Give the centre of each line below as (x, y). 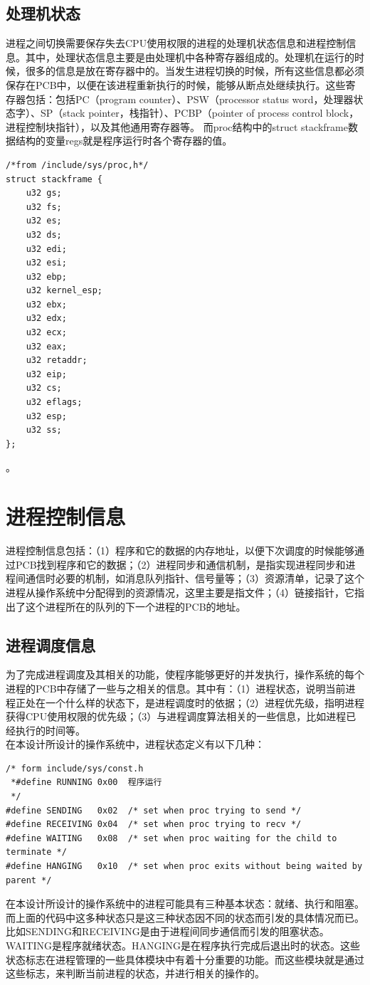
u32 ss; (44, 430)
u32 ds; (44, 235)
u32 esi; (46, 263)
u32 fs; (44, 207)
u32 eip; (46, 374)
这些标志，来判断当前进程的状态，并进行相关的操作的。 (135, 973)
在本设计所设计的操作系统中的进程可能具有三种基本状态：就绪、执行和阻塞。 (185, 904)
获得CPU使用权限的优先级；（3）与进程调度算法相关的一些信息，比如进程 (176, 716)
